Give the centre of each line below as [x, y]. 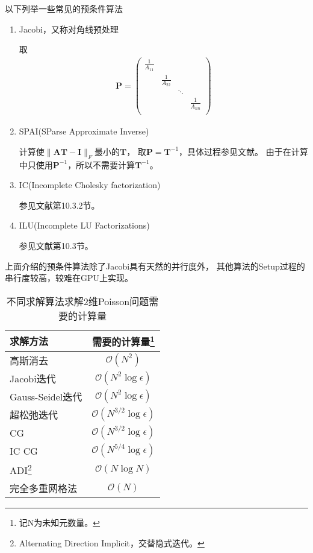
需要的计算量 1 [123, 341]
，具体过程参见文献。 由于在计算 [243, 151]
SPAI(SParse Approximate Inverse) [84, 131]
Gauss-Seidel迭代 [46, 397]
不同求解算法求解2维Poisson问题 [78, 301]
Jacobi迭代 [33, 379]
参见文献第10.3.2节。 [59, 205]
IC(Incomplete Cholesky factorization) [90, 185]
